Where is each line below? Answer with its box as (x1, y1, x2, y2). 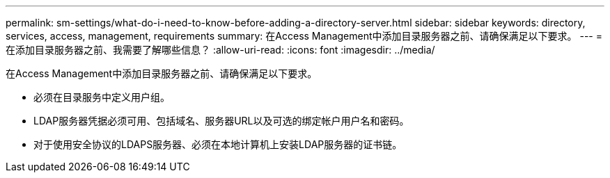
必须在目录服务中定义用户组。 (33, 91, 170, 103)
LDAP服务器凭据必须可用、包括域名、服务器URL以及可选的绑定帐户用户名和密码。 (33, 115, 409, 127)
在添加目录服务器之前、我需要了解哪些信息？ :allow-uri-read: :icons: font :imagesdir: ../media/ (6, 44, 435, 56)
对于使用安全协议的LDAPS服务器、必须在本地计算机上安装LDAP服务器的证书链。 (33, 138, 402, 150)
